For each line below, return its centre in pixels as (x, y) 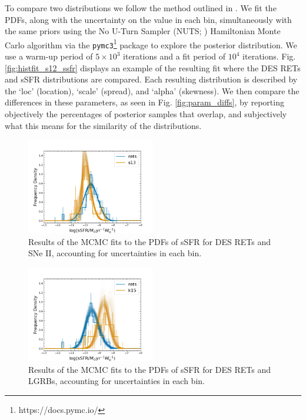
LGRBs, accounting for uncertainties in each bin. (117, 381)
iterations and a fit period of (174, 56)
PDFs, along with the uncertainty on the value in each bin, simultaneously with (148, 19)
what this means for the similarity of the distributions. (103, 125)
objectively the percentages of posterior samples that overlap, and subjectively (146, 114)
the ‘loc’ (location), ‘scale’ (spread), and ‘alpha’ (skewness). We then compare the (152, 90)
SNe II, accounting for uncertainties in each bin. (115, 253)
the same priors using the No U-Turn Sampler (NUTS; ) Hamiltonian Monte (143, 31)
